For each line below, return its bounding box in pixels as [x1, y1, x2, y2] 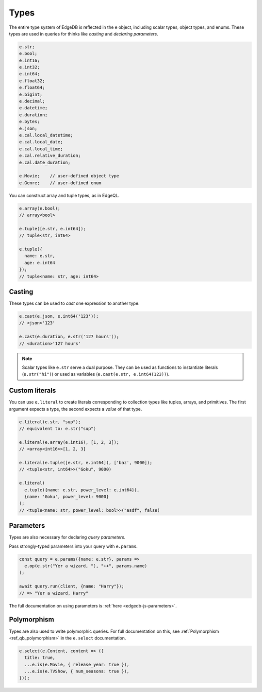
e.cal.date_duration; [19, 159, 71, 165]
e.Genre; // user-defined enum [19, 180, 101, 186]
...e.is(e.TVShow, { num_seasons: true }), [24, 669, 130, 674]
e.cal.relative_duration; [19, 153, 81, 158]
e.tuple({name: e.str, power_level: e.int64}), [24, 487, 140, 493]
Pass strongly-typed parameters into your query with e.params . [9, 543, 138, 549]
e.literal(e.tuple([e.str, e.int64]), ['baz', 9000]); [19, 460, 152, 466]
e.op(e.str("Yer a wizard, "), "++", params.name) [24, 563, 147, 569]
